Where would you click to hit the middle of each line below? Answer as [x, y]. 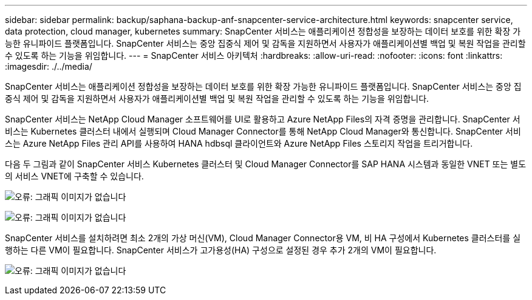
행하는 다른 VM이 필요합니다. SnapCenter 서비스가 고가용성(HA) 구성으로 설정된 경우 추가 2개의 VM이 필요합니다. [221, 250]
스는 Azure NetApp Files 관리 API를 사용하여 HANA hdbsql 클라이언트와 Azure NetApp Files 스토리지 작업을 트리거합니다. [239, 143]
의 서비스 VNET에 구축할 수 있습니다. [74, 176]
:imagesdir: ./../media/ [49, 66]
